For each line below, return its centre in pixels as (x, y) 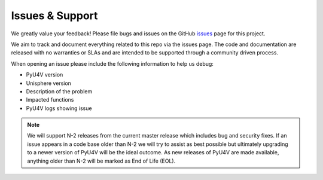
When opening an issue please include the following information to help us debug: (112, 63)
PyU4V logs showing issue (59, 108)
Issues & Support (54, 16)
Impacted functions (50, 100)
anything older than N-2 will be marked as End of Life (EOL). (101, 161)
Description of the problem (59, 91)
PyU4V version (45, 75)
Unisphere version (49, 83)
